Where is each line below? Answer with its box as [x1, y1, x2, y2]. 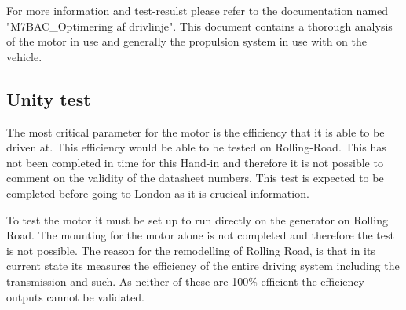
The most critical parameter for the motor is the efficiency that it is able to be [6, 123, 385, 140]
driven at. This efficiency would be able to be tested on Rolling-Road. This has [6, 139, 386, 155]
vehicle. [6, 48, 42, 64]
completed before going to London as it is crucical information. [6, 184, 309, 201]
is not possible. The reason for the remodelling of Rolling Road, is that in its [6, 242, 375, 258]
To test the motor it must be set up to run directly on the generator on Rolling [6, 211, 388, 228]
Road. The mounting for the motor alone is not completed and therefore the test [6, 227, 394, 243]
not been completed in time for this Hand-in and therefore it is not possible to [6, 154, 383, 170]
